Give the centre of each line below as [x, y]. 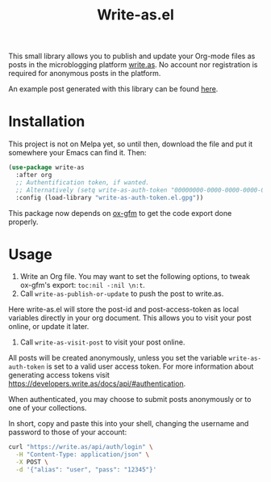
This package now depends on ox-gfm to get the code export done [120, 213]
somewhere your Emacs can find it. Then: [77, 153]
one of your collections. [48, 408]
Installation [47, 122]
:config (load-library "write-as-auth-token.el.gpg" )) [110, 197]
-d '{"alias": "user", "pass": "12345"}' [86, 470]
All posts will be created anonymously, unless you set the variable [118, 358]
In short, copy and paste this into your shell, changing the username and [129, 424]
